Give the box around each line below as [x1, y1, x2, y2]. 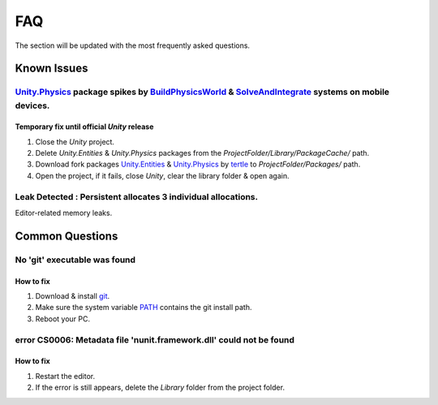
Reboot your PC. [35, 313, 91, 324]
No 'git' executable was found [15, 254, 136, 265]
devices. [15, 100, 50, 111]
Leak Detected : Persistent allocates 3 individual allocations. [15, 191, 259, 202]
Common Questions [15, 229, 118, 243]
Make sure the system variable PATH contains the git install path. [35, 303, 252, 312]
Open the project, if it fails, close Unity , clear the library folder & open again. [35, 170, 290, 180]
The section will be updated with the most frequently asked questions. [15, 41, 251, 50]
